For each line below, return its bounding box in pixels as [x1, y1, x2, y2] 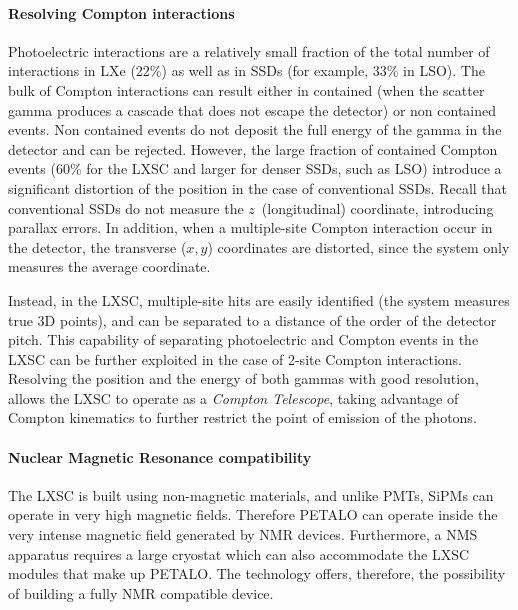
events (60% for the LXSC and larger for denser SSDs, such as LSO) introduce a [8, 158, 502, 179]
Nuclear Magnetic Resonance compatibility [8, 446, 312, 467]
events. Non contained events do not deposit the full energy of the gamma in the [8, 119, 502, 140]
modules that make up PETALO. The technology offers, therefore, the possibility [8, 563, 506, 584]
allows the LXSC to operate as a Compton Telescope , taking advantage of [8, 387, 459, 408]
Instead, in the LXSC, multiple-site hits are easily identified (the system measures [8, 289, 510, 310]
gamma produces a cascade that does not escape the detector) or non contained [8, 99, 497, 120]
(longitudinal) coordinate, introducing [261, 197, 494, 218]
